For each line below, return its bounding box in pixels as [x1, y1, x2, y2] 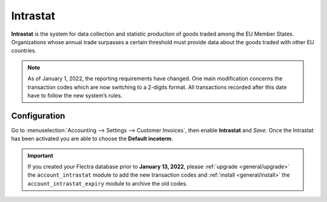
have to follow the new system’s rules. [27, 91, 123, 99]
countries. [11, 47, 36, 54]
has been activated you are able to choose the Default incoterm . [11, 135, 173, 142]
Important [27, 152, 54, 159]
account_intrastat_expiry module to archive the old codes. [27, 180, 188, 187]
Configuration [11, 111, 65, 121]
